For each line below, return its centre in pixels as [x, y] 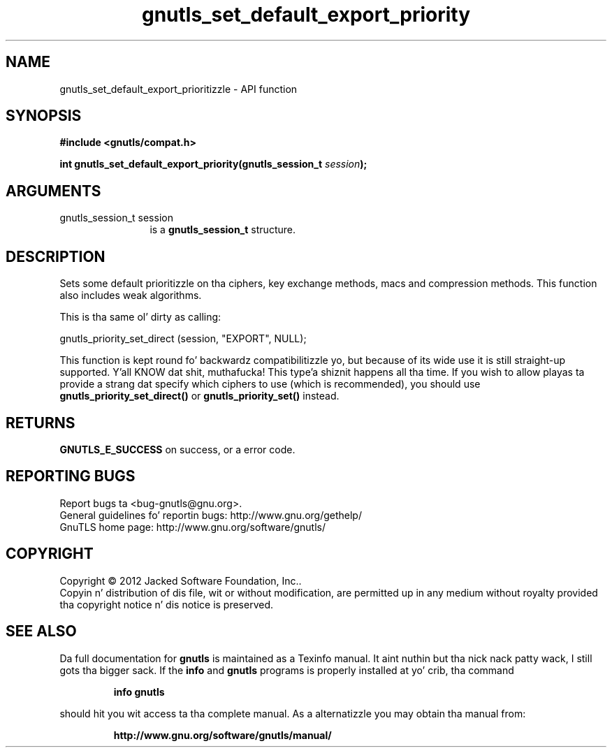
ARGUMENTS [53, 191]
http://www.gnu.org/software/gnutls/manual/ [223, 735]
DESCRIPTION [56, 256]
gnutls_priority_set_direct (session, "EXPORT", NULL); [183, 339]
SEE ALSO [41, 631]
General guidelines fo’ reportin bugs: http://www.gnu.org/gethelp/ [211, 515]
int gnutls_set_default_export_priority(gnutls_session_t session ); [213, 164]
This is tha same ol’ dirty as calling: [140, 317]
